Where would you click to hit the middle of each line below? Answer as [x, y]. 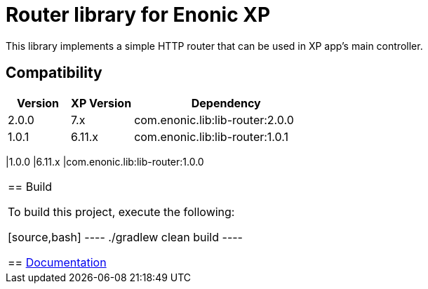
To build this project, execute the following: [121, 211]
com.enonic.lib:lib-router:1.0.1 [211, 136]
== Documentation [57, 262]
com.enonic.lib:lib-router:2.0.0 [214, 120]
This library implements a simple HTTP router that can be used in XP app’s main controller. [214, 46]
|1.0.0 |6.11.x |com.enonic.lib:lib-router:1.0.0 [105, 161]
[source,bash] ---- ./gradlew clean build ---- [125, 237]
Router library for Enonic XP [138, 15]
